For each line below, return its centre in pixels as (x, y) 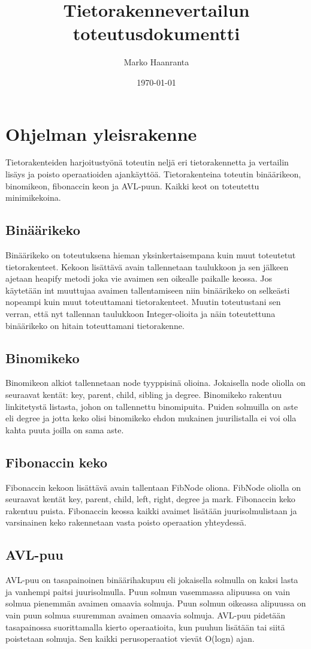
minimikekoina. (33, 197)
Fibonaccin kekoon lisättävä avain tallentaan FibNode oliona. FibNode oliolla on (153, 487)
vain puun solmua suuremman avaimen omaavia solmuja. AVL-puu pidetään (146, 615)
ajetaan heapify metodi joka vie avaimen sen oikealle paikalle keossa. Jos (139, 278)
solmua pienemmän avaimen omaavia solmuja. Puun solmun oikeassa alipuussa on (156, 603)
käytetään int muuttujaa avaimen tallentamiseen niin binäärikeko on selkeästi (148, 290)
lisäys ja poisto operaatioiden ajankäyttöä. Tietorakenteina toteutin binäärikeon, (153, 174)
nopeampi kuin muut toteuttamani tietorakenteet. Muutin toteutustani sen (143, 302)
